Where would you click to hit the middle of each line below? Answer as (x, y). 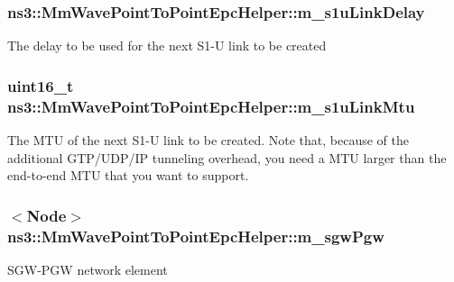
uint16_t (41, 85)
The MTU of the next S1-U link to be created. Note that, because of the (208, 139)
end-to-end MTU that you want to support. (128, 175)
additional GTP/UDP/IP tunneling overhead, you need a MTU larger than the (227, 157)
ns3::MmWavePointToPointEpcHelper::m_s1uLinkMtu (211, 106)
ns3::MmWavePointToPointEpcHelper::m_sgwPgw (196, 236)
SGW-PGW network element (88, 269)
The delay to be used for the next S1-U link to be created (167, 45)
